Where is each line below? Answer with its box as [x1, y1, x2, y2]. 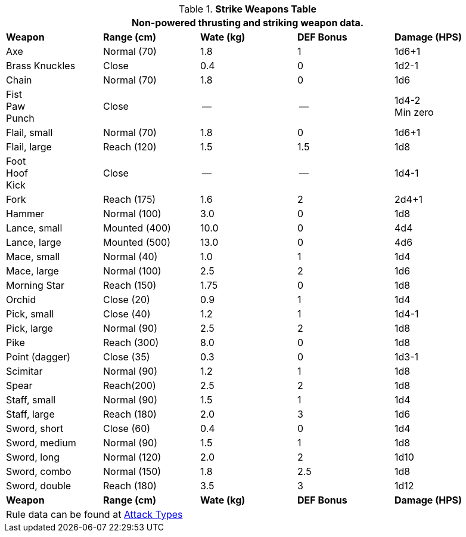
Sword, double [6, 480, 72, 492]
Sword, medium [6, 437, 76, 449]
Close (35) [103, 351, 150, 363]
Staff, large [6, 408, 55, 420]
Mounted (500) [103, 236, 171, 248]
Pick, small [6, 308, 54, 320]
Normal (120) [103, 451, 161, 463]
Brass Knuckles [6, 60, 76, 72]
